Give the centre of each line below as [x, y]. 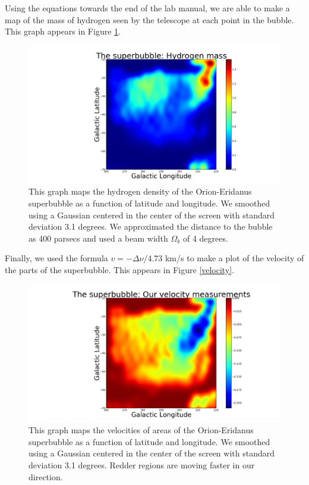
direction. [46, 476]
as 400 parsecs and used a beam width [98, 238]
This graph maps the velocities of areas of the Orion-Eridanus [141, 430]
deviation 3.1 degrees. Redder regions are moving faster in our [142, 465]
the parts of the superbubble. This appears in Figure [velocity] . [120, 269]
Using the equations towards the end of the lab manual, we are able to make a [147, 8]
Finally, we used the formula [56, 258]
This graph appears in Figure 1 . [63, 31]
